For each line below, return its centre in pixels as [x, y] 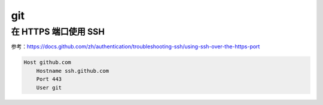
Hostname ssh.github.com [73, 71]
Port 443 [49, 79]
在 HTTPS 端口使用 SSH [58, 32]
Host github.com [48, 62]
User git [49, 87]
